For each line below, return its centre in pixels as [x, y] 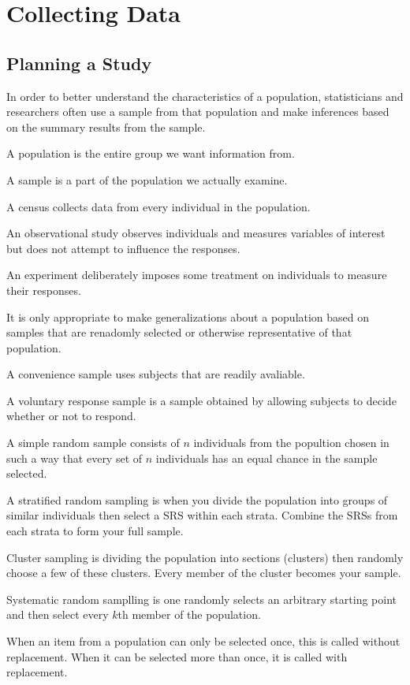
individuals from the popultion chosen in [291, 443]
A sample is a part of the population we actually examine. [147, 179]
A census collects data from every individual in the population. [158, 206]
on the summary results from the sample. [106, 127]
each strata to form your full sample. [95, 531]
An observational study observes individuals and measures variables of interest [196, 233]
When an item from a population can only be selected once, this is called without [203, 641]
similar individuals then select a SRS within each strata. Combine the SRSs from [202, 515]
